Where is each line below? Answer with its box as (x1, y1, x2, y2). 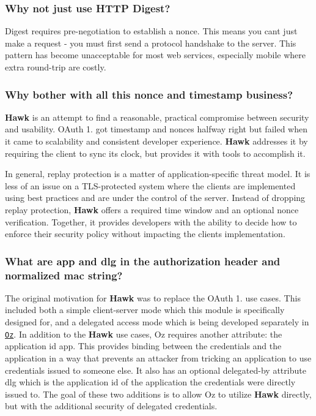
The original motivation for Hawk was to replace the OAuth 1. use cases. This (5, 291, 301, 304)
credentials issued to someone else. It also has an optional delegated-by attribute (5, 363, 306, 376)
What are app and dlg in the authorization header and (5, 253, 281, 268)
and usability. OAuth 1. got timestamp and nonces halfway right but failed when (5, 123, 307, 135)
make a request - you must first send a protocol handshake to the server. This (5, 36, 296, 49)
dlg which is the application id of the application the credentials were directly (5, 376, 296, 388)
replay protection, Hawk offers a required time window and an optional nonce (5, 203, 299, 216)
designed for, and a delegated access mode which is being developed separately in (5, 316, 309, 328)
